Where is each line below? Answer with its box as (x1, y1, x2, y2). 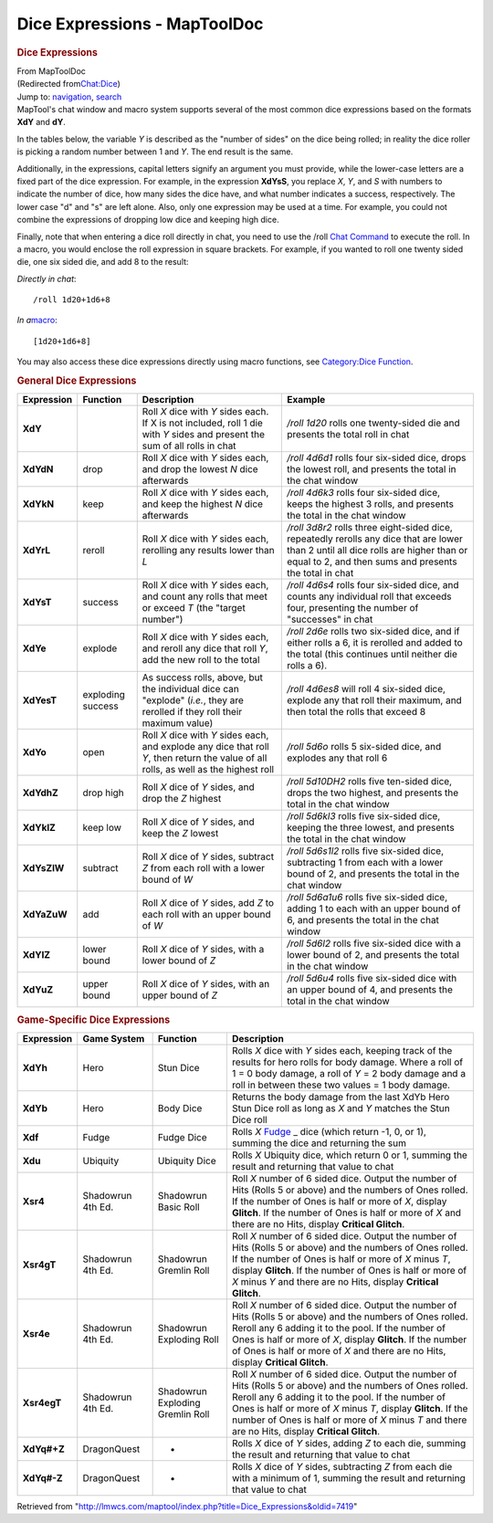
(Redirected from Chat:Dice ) (16, 79, 121, 89)
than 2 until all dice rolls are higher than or (286, 544, 468, 557)
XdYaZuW (22, 909, 68, 921)
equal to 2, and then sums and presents (286, 555, 457, 568)
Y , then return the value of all (142, 751, 267, 764)
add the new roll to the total (142, 654, 260, 667)
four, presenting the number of (286, 602, 419, 614)
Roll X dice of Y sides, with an (142, 978, 270, 991)
